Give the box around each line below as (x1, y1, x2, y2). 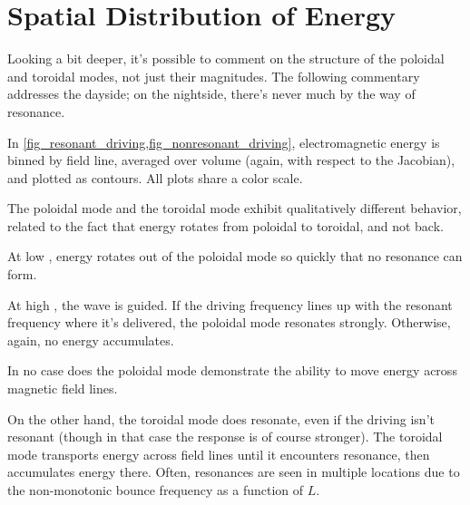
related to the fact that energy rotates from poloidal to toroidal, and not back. (7, 216, 444, 235)
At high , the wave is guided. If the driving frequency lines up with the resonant (7, 295, 453, 314)
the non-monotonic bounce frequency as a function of (7, 481, 304, 499)
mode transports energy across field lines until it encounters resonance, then (7, 444, 430, 463)
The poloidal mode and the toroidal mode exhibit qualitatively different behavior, (7, 199, 462, 218)
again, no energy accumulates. (7, 330, 174, 349)
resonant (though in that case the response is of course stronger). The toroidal (7, 427, 443, 446)
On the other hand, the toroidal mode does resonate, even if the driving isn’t (7, 409, 435, 428)
